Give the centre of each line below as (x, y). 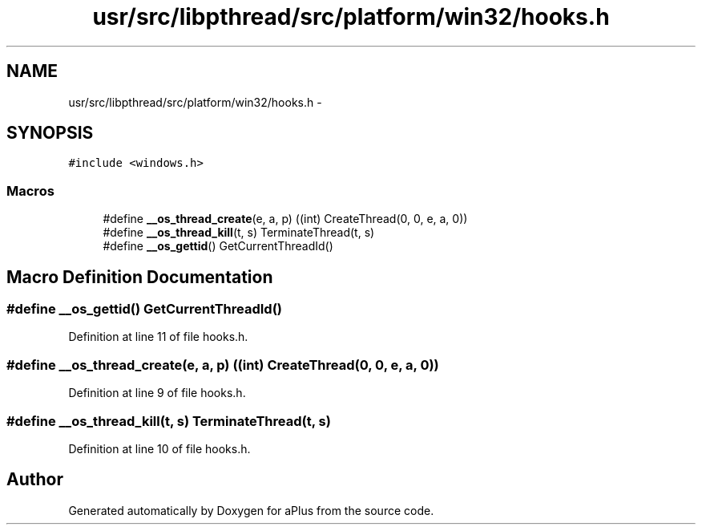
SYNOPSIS (50, 133)
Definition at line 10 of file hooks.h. (159, 448)
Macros (30, 191)
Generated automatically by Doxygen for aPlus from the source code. (251, 510)
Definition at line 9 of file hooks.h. (157, 393)
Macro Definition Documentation (140, 277)
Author (35, 480)
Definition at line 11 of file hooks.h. (158, 337)
